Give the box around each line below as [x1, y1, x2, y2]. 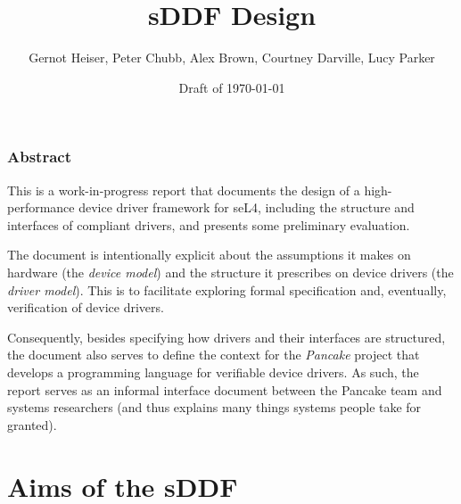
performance [7, 198, 75, 217]
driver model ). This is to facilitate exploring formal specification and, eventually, [7, 280, 447, 299]
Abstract [7, 145, 71, 168]
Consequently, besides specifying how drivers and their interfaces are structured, [7, 327, 446, 346]
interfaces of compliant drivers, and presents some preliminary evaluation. [7, 215, 410, 234]
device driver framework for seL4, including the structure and [78, 198, 415, 217]
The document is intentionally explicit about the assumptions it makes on [7, 245, 411, 264]
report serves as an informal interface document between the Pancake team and [7, 380, 442, 399]
